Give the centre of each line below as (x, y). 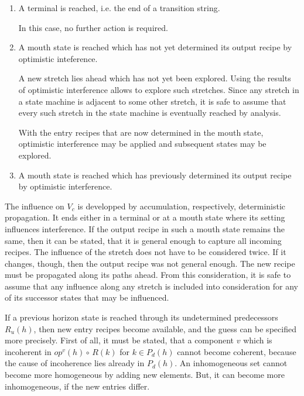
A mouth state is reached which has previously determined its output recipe (155, 175)
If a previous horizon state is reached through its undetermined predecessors (141, 317)
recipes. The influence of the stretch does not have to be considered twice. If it (146, 252)
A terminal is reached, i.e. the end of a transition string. (119, 8)
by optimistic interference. (65, 186)
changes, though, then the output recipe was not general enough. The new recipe (150, 263)
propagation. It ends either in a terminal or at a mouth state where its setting (145, 217)
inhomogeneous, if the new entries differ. (77, 386)
